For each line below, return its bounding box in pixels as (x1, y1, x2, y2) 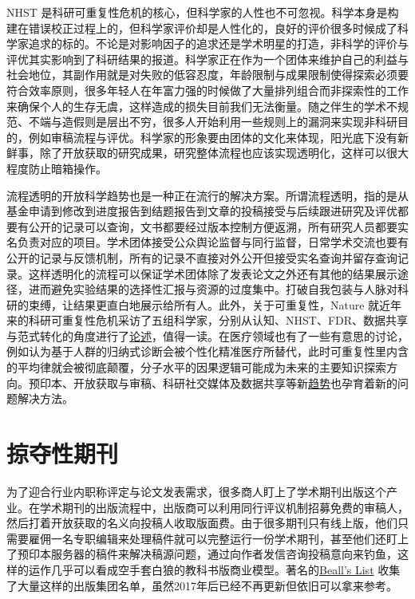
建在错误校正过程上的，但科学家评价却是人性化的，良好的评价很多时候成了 (6, 19, 397, 36)
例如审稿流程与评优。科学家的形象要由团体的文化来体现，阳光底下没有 (28, 128, 397, 145)
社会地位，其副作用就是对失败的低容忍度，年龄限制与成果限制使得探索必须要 (6, 66, 409, 83)
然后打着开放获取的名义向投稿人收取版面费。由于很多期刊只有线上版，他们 (6, 514, 397, 531)
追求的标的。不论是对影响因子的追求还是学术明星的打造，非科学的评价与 (28, 35, 409, 52)
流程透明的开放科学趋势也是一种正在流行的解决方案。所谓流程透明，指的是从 (6, 187, 409, 203)
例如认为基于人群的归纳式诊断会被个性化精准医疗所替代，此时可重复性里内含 (6, 343, 409, 360)
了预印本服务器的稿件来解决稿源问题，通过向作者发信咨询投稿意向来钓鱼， (6, 546, 397, 562)
